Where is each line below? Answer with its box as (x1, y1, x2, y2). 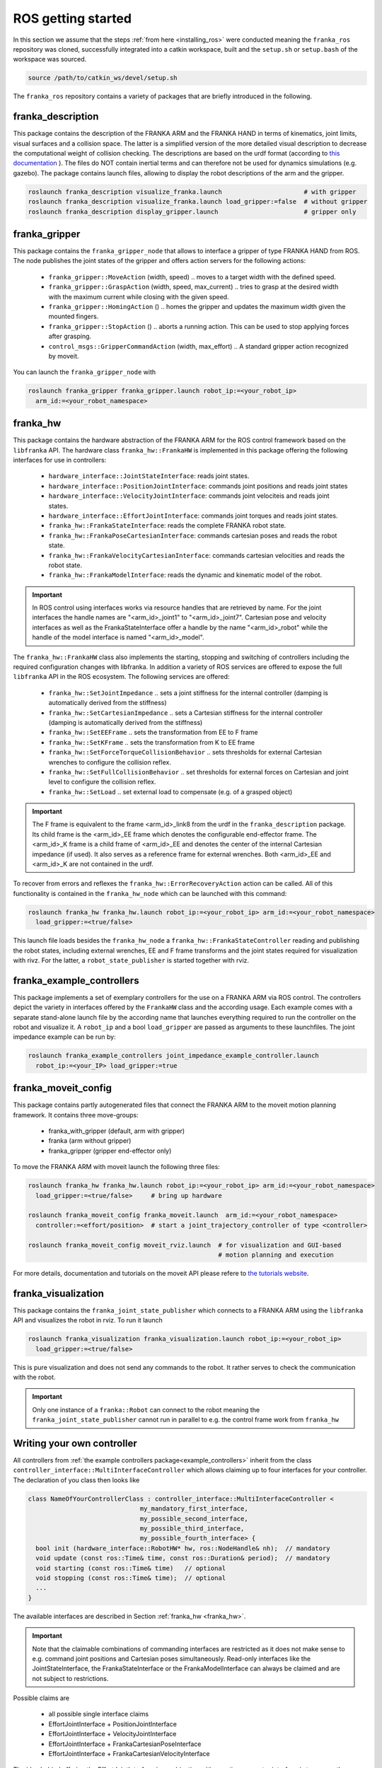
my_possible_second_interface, (139, 1514, 248, 1523)
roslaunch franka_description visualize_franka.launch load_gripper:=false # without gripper (28, 198, 368, 206)
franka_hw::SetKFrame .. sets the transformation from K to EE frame (48, 738, 255, 746)
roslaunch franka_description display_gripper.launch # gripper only (28, 207, 357, 216)
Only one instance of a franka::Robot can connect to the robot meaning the (32, 1405, 260, 1414)
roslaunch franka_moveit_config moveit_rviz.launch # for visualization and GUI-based (28, 1241, 342, 1249)
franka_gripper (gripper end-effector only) (48, 1146, 172, 1155)
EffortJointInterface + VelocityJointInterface (48, 1730, 177, 1738)
